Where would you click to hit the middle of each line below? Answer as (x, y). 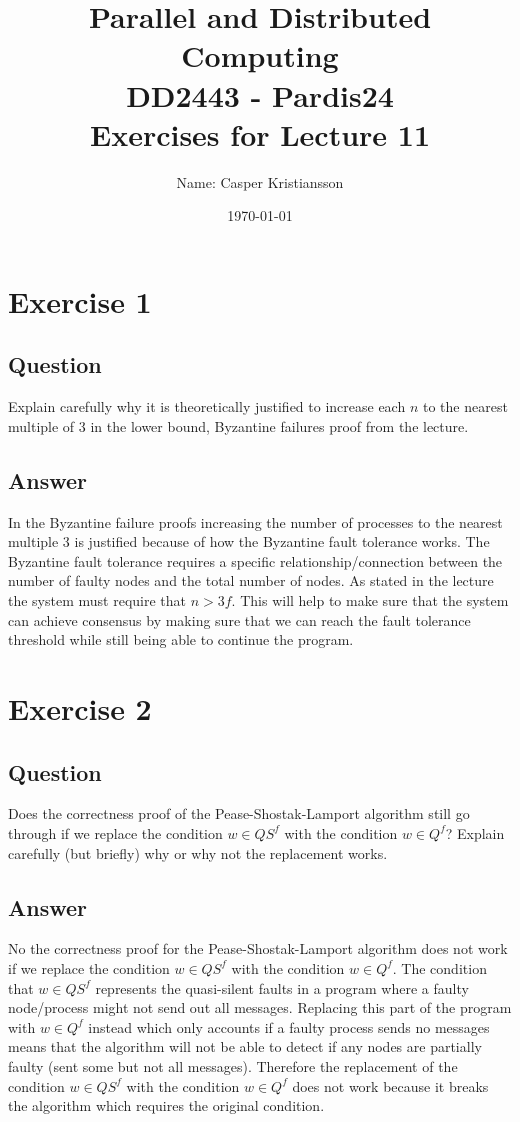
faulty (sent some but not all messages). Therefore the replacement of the (233, 1065)
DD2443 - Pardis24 (260, 94)
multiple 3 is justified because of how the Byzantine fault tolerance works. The (249, 541)
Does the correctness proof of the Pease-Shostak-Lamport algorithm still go (239, 813)
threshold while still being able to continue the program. (181, 639)
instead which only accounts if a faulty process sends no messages (289, 1026)
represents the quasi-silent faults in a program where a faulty (282, 987)
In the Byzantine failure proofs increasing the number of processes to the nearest (255, 521)
